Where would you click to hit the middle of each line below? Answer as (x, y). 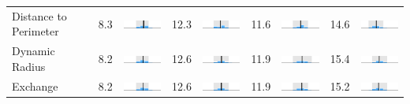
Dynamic (34, 51)
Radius (29, 66)
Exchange (35, 85)
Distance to (39, 15)
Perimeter (35, 31)
